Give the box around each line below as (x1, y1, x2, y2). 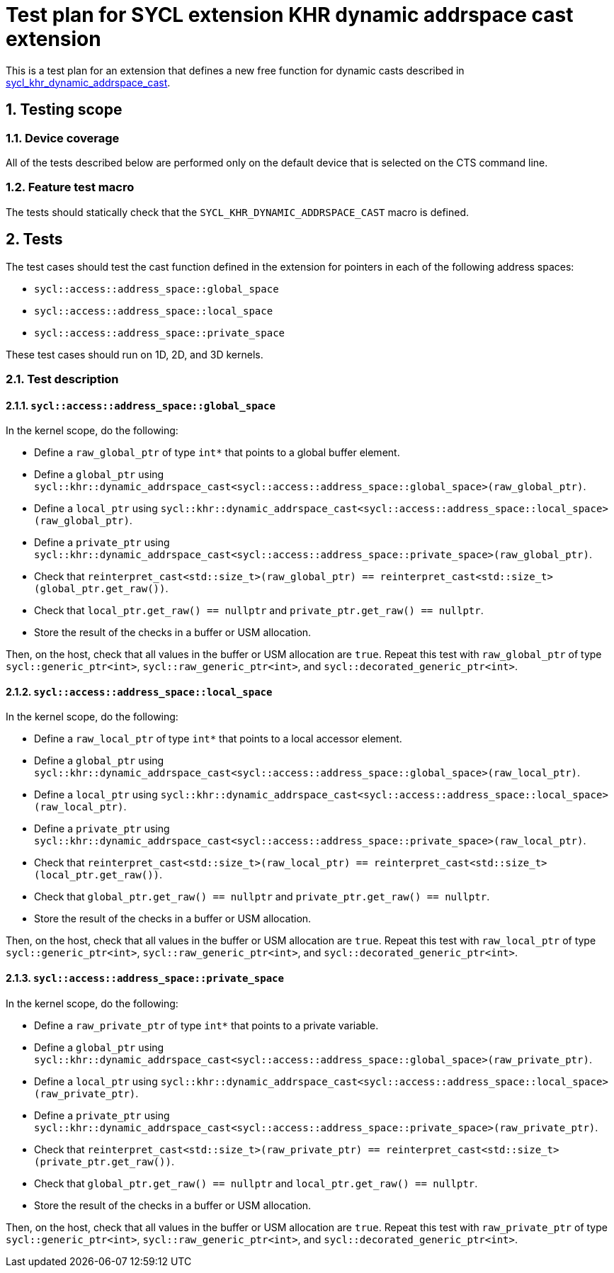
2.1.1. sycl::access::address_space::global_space (6, 399, 275, 412)
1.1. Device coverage (6, 130, 120, 145)
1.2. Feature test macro (6, 180, 135, 195)
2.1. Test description (6, 371, 119, 386)
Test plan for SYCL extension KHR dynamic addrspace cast (6, 3, 574, 27)
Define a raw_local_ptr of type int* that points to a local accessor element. (34, 732, 402, 745)
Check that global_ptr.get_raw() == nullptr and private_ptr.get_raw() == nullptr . (34, 890, 490, 903)
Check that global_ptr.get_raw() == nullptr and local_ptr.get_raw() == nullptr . (34, 1177, 478, 1189)
